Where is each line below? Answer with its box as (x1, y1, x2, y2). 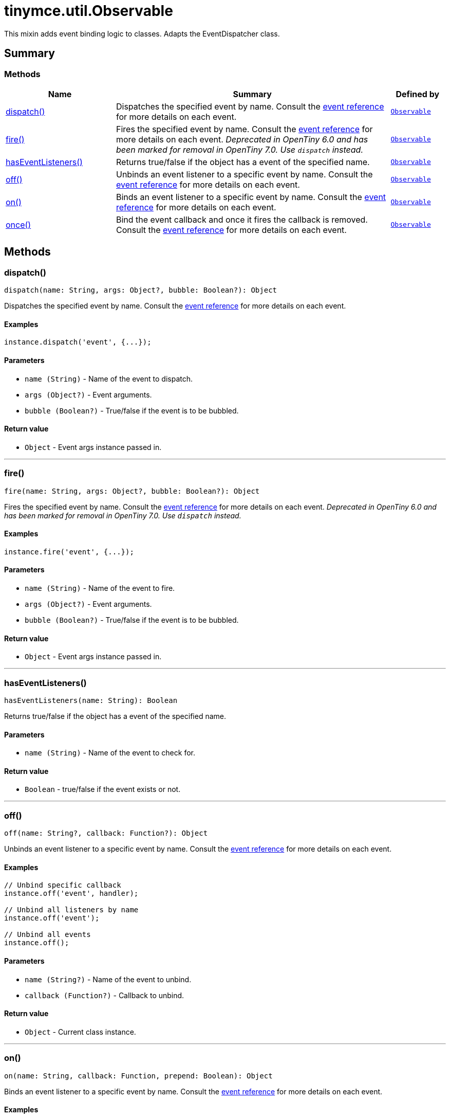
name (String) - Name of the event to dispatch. (25, 374, 193, 383)
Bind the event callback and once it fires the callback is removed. (116, 214, 368, 225)
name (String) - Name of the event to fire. (25, 584, 175, 593)
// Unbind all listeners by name (4, 906, 139, 914)
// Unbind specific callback (4, 881, 121, 890)
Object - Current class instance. (25, 1027, 136, 1036)
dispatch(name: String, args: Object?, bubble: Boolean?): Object (4, 286, 277, 295)
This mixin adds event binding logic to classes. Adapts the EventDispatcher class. (4, 29, 280, 38)
